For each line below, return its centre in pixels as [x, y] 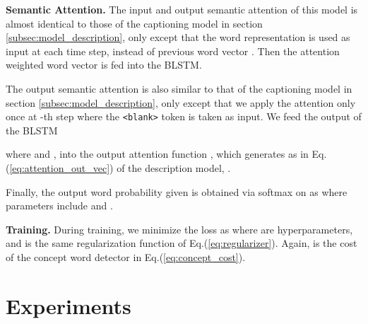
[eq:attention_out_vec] [60, 168]
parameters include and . [59, 206]
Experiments [69, 305]
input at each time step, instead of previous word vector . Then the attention [173, 51]
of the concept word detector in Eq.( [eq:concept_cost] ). [126, 256]
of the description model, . [174, 168]
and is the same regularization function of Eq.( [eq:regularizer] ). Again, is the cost [182, 243]
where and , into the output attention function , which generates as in [157, 154]
